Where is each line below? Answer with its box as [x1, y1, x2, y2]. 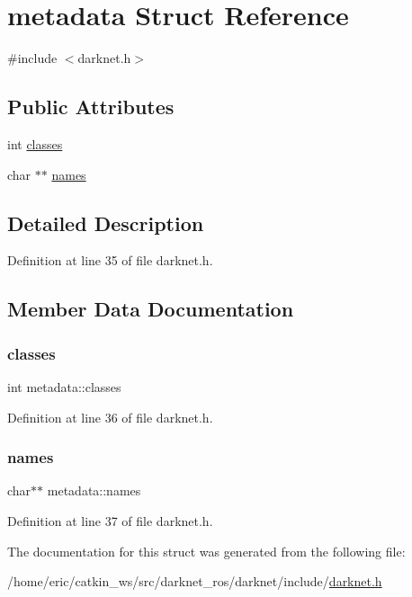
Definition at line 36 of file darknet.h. [7, 407, 213, 426]
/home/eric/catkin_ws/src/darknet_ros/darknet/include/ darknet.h [7, 572, 382, 591]
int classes [7, 134, 63, 153]
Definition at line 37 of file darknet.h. [7, 511, 213, 530]
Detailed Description [7, 209, 204, 236]
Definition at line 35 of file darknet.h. [7, 251, 213, 270]
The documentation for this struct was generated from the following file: [7, 541, 406, 560]
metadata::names [47, 481, 141, 500]
